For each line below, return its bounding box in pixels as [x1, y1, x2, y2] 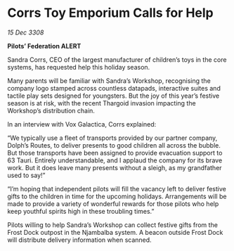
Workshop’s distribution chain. [7, 106, 95, 115]
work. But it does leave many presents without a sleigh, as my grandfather [7, 163, 223, 172]
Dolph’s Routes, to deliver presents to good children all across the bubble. [7, 141, 221, 149]
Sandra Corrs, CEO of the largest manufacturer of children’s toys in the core [7, 55, 227, 64]
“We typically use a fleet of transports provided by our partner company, [7, 134, 218, 142]
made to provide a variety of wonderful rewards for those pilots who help [7, 199, 219, 208]
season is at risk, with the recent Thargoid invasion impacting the [7, 98, 196, 107]
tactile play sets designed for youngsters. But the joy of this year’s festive [7, 91, 220, 100]
